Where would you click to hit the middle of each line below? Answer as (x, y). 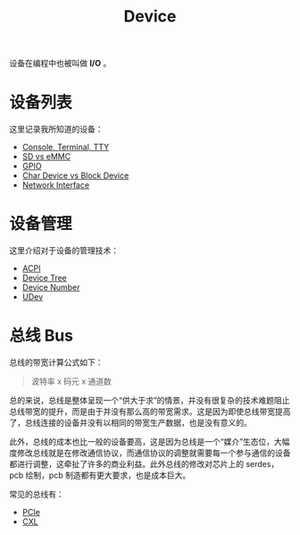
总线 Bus (42, 336)
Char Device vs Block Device (75, 175)
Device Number (51, 287)
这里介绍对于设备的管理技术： (64, 251)
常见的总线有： (37, 494)
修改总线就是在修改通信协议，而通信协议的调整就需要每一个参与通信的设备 (154, 453)
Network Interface (56, 185)
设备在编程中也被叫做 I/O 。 (60, 64)
